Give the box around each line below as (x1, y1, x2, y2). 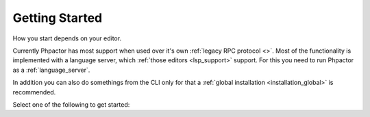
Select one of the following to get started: (12, 100, 130, 109)
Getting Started (12, 10, 103, 25)
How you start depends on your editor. (12, 34, 122, 42)
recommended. (12, 88, 56, 96)
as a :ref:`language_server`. (12, 66, 90, 74)
